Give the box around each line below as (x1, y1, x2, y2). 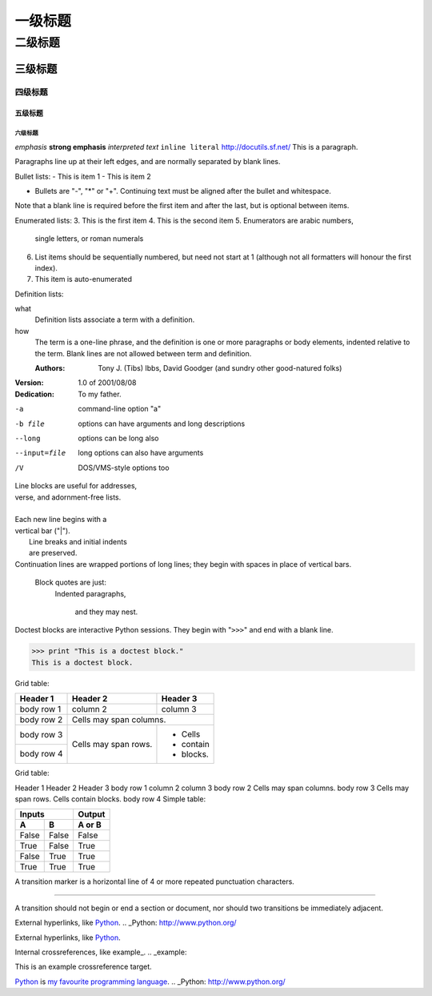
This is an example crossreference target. (14, 962, 152, 972)
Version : (14, 378, 44, 388)
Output (78, 809, 106, 820)
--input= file (14, 448, 66, 458)
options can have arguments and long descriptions (78, 419, 246, 428)
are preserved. (29, 548, 78, 558)
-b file (14, 419, 46, 428)
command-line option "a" (78, 404, 162, 414)
